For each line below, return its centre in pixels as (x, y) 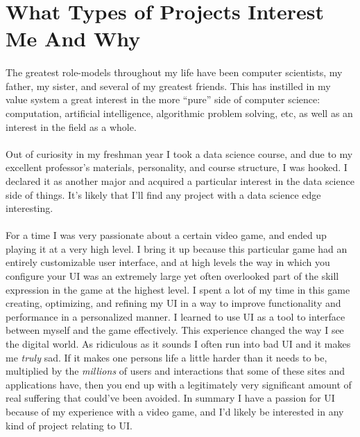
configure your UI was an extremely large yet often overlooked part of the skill (172, 276)
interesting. (29, 208)
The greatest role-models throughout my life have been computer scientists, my (174, 72)
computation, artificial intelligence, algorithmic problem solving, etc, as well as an (179, 113)
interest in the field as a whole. (71, 126)
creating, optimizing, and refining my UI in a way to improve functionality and (173, 303)
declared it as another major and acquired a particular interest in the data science (180, 180)
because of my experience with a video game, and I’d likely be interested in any (175, 411)
